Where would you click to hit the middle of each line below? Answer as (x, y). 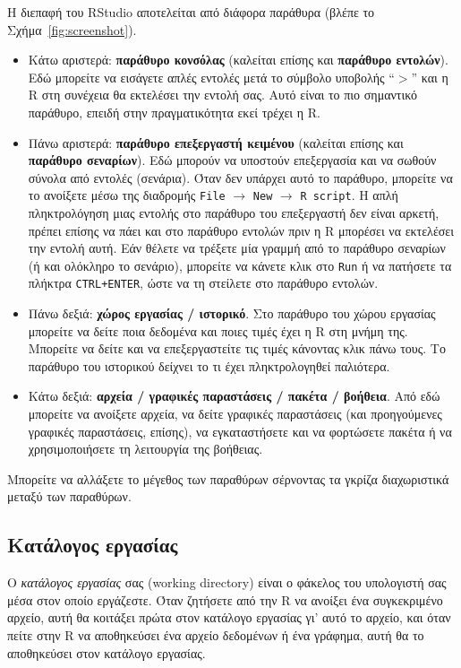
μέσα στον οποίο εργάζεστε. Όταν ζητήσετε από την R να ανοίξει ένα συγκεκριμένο (225, 599)
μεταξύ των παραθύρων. (69, 496)
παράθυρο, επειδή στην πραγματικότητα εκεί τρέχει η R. (174, 112)
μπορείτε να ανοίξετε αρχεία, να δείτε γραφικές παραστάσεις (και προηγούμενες (235, 414)
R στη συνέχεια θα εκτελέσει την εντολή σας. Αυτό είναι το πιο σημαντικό (222, 95)
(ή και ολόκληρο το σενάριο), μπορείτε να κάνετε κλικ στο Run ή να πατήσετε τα (240, 265)
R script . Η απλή (349, 195)
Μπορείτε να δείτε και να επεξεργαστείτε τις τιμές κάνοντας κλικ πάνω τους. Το (237, 348)
